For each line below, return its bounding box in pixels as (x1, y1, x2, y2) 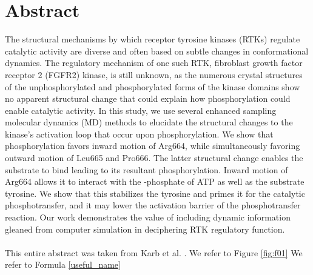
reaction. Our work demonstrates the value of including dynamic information (5, 211, 291, 224)
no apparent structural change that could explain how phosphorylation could (5, 92, 291, 105)
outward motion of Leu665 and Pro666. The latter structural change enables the (5, 151, 303, 164)
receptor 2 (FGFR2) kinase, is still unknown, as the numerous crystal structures (5, 68, 303, 81)
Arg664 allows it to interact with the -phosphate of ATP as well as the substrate (5, 175, 305, 188)
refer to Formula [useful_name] (5, 258, 121, 271)
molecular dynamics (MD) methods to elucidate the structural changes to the (5, 116, 293, 128)
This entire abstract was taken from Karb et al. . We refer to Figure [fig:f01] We (5, 246, 303, 259)
